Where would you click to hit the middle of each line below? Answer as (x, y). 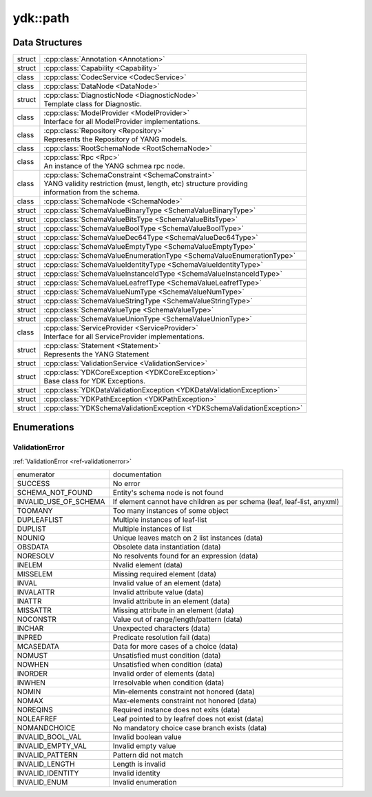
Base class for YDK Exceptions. (95, 381)
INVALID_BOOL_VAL (49, 737)
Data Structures (48, 42)
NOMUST (32, 656)
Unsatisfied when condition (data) (168, 665)
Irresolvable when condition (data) (168, 683)
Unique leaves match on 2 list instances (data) (188, 538)
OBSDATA (33, 547)
